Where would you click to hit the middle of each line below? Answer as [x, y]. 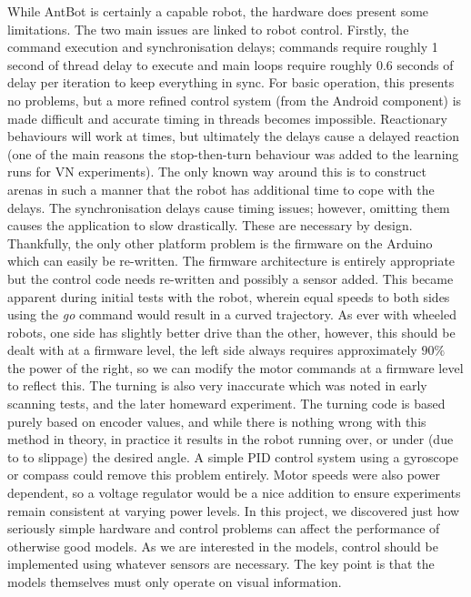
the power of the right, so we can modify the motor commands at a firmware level [235, 367]
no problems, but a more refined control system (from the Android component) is [235, 100]
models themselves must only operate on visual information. [175, 582]
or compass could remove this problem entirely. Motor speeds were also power [224, 475]
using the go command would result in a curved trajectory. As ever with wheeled [232, 314]
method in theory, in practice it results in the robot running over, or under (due [230, 439]
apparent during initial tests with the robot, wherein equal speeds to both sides [229, 296]
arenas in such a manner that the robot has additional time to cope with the [221, 189]
